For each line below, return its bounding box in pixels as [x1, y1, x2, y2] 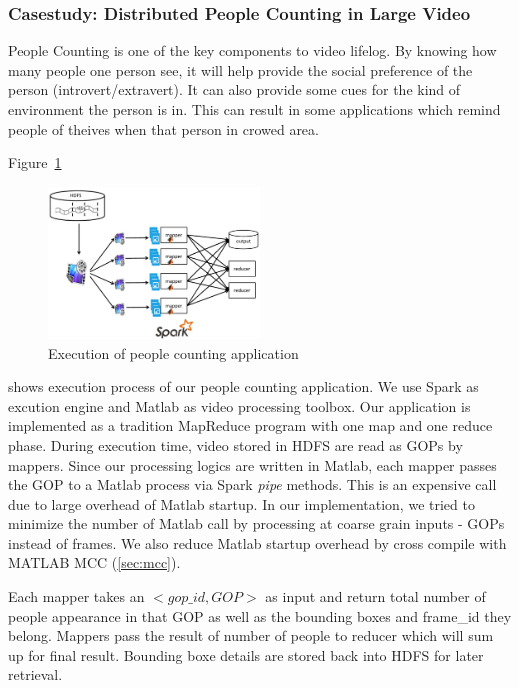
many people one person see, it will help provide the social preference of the [8, 59, 473, 80]
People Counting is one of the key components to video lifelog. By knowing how [8, 40, 497, 61]
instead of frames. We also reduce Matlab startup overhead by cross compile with [8, 532, 507, 553]
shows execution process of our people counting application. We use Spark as [8, 376, 479, 397]
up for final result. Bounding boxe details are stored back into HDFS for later [8, 644, 484, 665]
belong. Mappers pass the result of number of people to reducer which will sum [8, 625, 494, 646]
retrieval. [8, 664, 63, 685]
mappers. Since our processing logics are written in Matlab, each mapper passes [8, 454, 497, 475]
